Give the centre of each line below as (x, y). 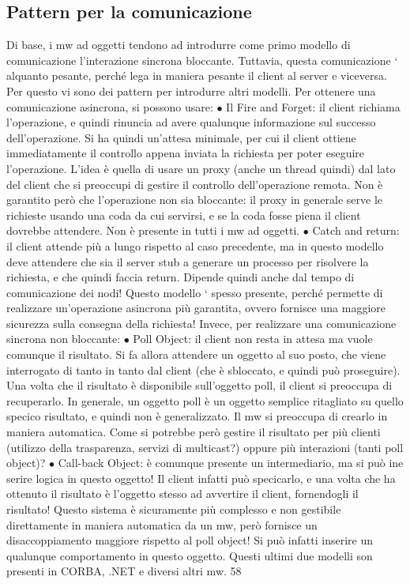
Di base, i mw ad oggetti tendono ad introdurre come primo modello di (179, 45)
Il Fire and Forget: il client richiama (313, 106)
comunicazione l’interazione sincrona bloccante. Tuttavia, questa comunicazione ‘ (202, 60)
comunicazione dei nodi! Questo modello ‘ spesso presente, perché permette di (195, 292)
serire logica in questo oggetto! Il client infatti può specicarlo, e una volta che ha (201, 478)
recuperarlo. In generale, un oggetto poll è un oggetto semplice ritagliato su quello (205, 400)
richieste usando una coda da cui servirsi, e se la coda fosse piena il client (184, 215)
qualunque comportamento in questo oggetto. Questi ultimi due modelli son (190, 555)
